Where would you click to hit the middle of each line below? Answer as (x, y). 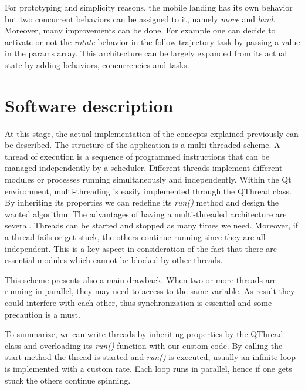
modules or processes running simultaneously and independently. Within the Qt (148, 179)
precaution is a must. (43, 314)
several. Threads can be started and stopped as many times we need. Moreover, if (151, 225)
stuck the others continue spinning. (68, 380)
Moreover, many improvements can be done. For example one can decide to (140, 30)
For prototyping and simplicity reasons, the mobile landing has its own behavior (149, 7)
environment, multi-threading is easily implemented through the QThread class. (148, 191)
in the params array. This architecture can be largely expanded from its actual (146, 53)
